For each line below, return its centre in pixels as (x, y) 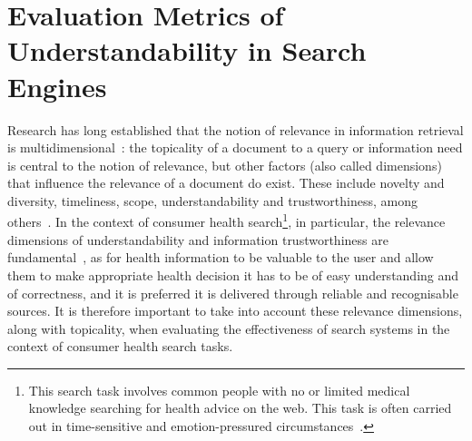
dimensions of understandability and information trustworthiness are (198, 239)
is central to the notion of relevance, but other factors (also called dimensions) (225, 165)
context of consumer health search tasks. (120, 346)
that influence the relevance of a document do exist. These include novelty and (226, 183)
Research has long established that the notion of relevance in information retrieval (236, 129)
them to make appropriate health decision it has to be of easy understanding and (233, 274)
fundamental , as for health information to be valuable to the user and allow (221, 257)
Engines (57, 86)
